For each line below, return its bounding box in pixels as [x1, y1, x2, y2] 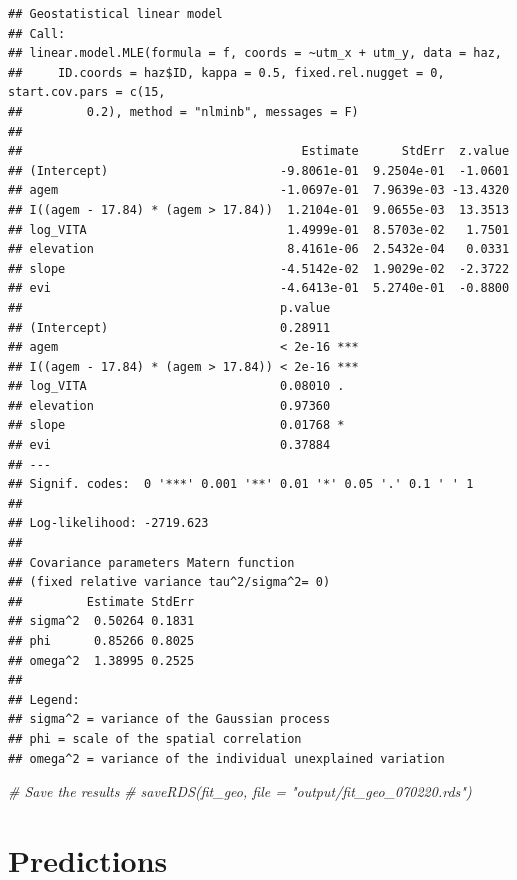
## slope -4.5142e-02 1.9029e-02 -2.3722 [8, 261, 510, 276]
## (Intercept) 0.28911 [8, 320, 331, 335]
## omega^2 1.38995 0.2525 [8, 653, 195, 668]
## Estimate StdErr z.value [8, 144, 510, 159]
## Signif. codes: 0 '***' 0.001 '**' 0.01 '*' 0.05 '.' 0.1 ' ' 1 [8, 477, 474, 492]
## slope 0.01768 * [8, 418, 345, 433]
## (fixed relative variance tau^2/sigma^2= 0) [8, 575, 331, 590]
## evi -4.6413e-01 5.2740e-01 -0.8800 [8, 281, 510, 296]
